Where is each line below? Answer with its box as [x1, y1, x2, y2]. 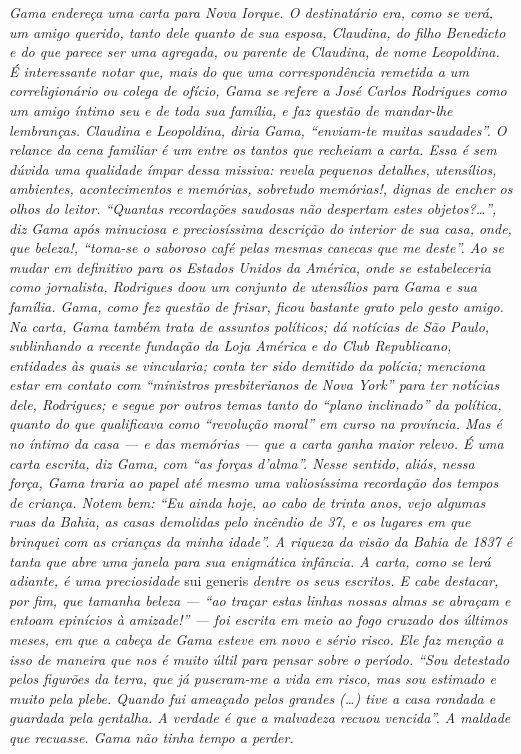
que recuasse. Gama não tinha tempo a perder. [9, 726, 294, 747]
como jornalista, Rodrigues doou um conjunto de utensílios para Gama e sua [9, 276, 477, 297]
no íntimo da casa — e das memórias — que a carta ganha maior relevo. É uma [9, 433, 504, 454]
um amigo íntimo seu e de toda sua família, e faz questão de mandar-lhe [9, 99, 453, 120]
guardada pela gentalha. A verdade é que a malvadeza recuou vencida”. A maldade [9, 707, 511, 728]
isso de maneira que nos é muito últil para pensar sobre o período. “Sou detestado [9, 648, 510, 669]
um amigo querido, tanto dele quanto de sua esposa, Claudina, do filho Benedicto [9, 21, 506, 42]
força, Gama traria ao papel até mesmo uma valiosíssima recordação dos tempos [9, 472, 499, 493]
